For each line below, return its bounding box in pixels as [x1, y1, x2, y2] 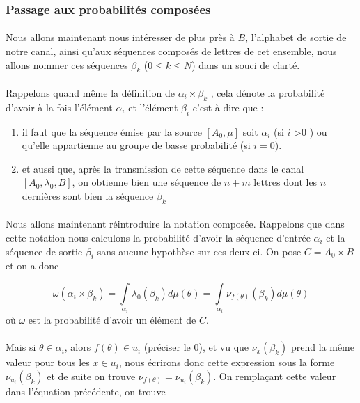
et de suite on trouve [47, 368, 136, 383]
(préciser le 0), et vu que [143, 340, 249, 354]
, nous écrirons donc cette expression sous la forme [118, 355, 335, 370]
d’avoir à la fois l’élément [6, 100, 113, 114]
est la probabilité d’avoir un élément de [28, 312, 196, 326]
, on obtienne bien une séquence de [72, 175, 221, 189]
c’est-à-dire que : [192, 100, 264, 114]
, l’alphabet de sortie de [245, 30, 347, 45]
